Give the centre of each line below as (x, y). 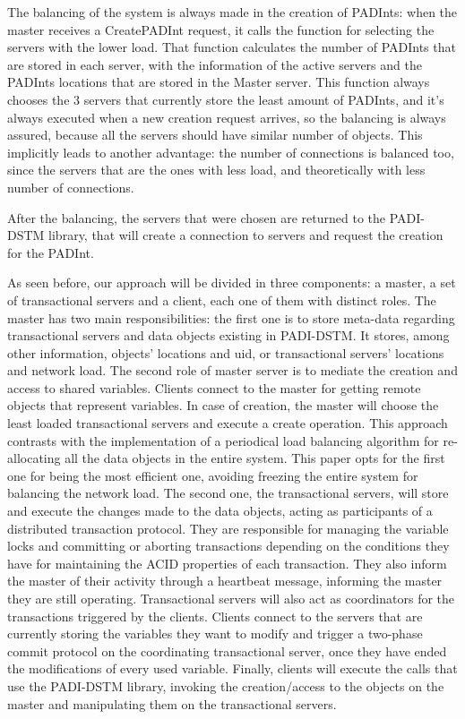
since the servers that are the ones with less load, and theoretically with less (216, 170)
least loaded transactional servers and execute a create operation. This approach (228, 423)
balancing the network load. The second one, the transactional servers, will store (228, 493)
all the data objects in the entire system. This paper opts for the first (255, 458)
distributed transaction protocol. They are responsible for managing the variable (228, 528)
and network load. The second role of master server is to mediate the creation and (232, 370)
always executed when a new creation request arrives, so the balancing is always (227, 117)
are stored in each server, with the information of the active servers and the (215, 64)
